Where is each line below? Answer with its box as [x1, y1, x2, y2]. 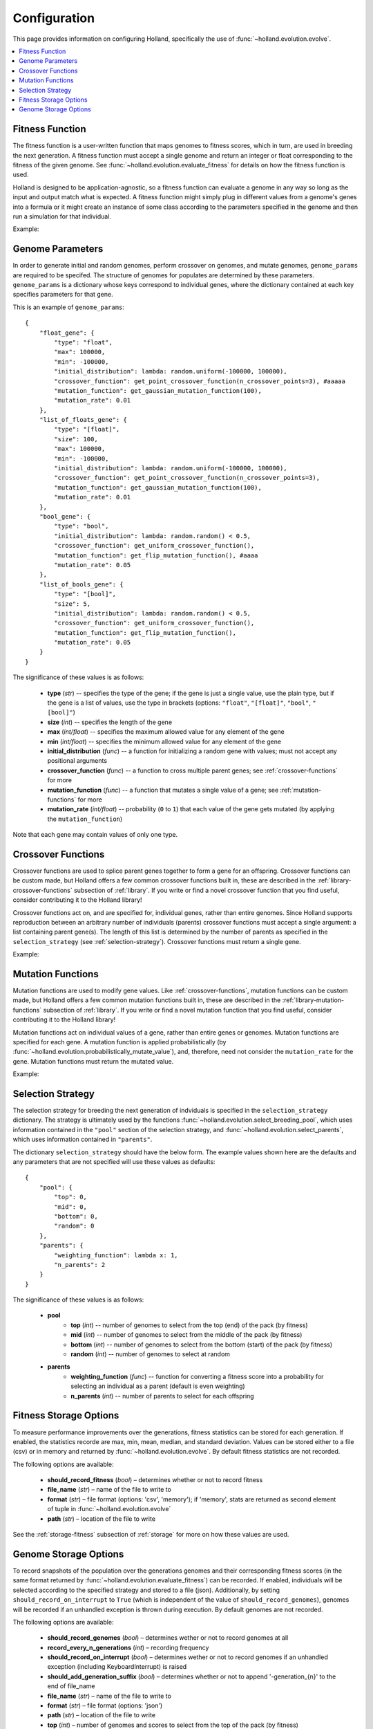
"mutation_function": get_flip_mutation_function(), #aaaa [54, 551, 258, 560]
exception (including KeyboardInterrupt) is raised [47, 1663, 187, 1671]
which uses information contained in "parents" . [12, 1135, 153, 1144]
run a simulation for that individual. [12, 212, 112, 221]
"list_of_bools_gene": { [39, 580, 124, 588]
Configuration [12, 10, 95, 26]
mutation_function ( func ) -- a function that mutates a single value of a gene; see [47, 786, 279, 794]
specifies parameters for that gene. [12, 290, 113, 299]
